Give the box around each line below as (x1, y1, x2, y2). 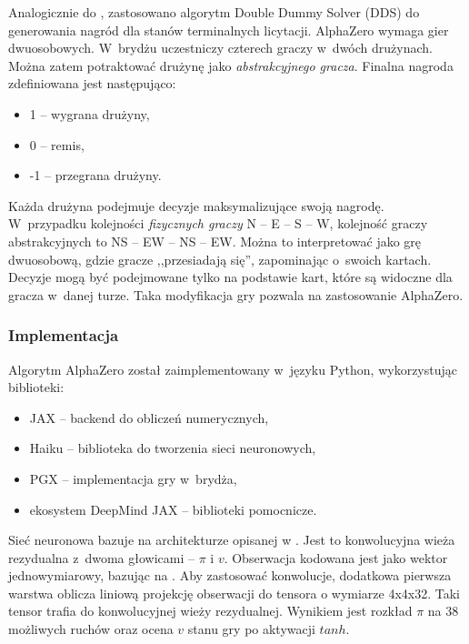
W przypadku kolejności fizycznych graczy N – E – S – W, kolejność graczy (8, 214, 428, 233)
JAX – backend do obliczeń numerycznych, (29, 408, 269, 427)
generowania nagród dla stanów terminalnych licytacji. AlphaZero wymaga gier (8, 20, 449, 39)
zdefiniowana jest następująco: (8, 74, 176, 93)
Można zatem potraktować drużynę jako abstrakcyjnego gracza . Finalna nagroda (8, 55, 454, 75)
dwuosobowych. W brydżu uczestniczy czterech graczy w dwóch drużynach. (8, 38, 433, 57)
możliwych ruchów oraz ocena (8, 619, 174, 639)
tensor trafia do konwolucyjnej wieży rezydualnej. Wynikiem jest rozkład (8, 601, 413, 620)
